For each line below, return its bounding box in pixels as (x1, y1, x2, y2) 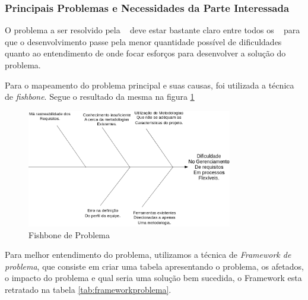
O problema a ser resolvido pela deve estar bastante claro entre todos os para (5, 24, 300, 36)
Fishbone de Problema (28, 228, 110, 241)
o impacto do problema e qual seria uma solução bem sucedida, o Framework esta (5, 271, 302, 284)
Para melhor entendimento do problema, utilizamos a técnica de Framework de (5, 248, 291, 261)
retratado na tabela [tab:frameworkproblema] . (5, 283, 172, 295)
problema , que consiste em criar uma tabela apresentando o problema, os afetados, (5, 260, 304, 272)
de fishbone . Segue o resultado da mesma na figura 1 (5, 90, 195, 103)
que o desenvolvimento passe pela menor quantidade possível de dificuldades (5, 35, 282, 48)
